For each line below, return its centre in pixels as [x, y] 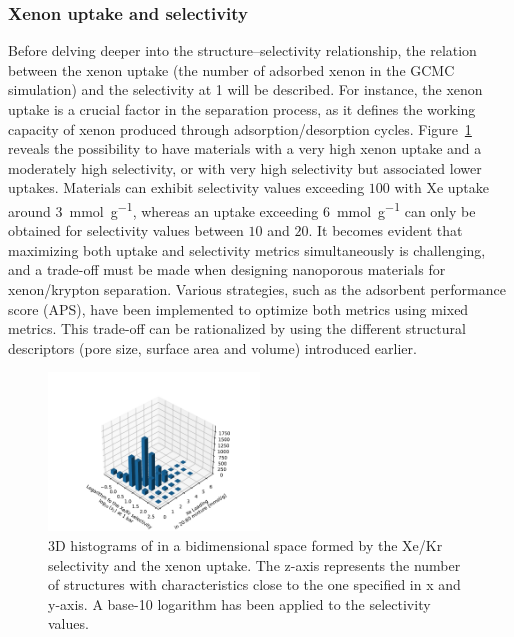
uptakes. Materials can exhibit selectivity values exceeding [186, 187]
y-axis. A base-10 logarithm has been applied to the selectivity [239, 603]
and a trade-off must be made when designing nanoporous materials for [227, 269]
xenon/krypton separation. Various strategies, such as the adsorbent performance [257, 289]
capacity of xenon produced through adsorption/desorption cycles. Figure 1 [240, 128]
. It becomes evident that [385, 230]
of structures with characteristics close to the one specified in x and [254, 584]
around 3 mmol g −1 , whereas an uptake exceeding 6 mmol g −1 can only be [242, 209]
